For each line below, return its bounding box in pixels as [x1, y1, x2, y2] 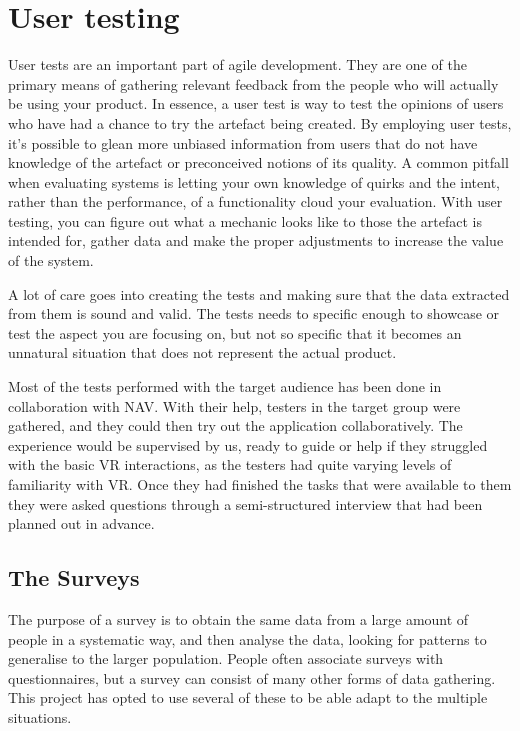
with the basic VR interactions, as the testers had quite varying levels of [8, 454, 452, 475]
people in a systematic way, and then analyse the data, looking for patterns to [8, 628, 487, 649]
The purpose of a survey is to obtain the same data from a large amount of [8, 608, 469, 629]
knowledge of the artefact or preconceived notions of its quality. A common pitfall [8, 152, 509, 173]
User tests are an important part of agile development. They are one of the [8, 54, 467, 75]
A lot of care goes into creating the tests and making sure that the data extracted [8, 283, 510, 304]
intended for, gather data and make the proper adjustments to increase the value [8, 230, 504, 251]
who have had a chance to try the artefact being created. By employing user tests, [8, 112, 512, 133]
